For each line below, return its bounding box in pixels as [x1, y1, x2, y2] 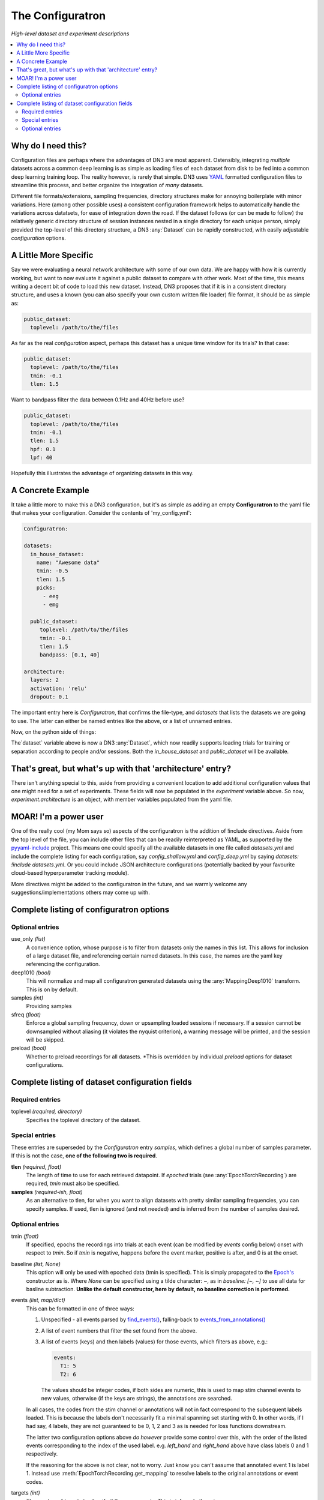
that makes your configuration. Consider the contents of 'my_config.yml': [11, 509, 191, 517]
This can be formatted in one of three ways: [26, 1305, 134, 1312]
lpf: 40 [30, 454, 53, 461]
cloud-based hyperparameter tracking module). [11, 869, 129, 877]
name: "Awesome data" [36, 559, 100, 566]
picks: [36, 584, 56, 591]
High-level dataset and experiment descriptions [11, 30, 130, 37]
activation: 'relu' [30, 685, 88, 692]
